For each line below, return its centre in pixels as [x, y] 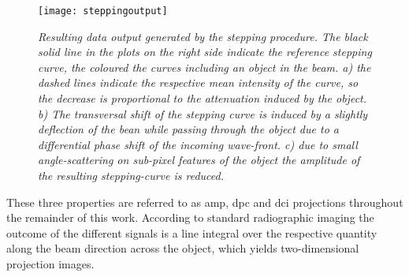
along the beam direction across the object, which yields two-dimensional [183, 248]
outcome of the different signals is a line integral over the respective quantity [192, 232]
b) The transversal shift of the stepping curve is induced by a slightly [203, 113]
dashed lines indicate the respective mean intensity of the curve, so [198, 82]
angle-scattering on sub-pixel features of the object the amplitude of [199, 160]
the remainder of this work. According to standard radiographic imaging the [190, 217]
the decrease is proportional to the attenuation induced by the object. [203, 98]
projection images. [50, 263]
